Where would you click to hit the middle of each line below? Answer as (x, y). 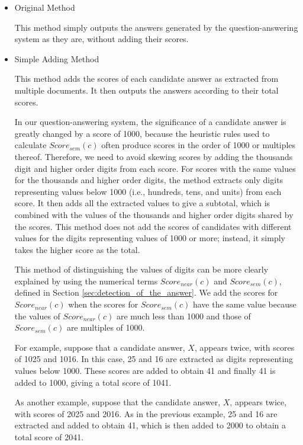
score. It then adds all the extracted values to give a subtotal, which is (142, 203)
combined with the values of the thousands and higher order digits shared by (154, 214)
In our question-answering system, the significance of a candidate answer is (150, 122)
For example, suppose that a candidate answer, (100, 347)
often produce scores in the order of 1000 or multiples (199, 145)
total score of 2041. (49, 437)
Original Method (45, 7)
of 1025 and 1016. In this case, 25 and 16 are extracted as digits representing (154, 359)
